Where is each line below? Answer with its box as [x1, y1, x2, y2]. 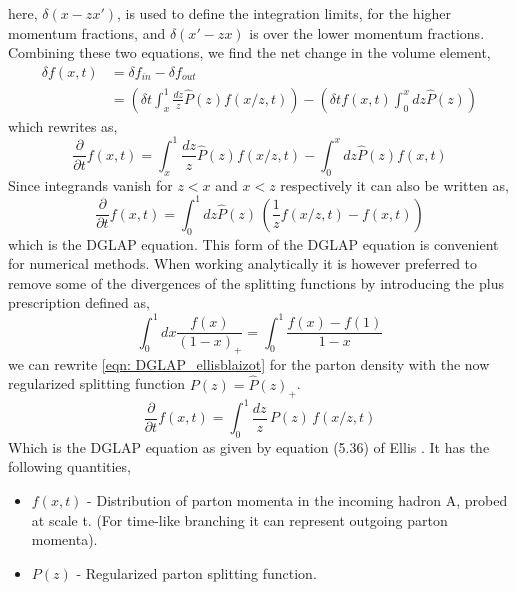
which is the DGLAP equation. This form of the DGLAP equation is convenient [8, 233, 499, 254]
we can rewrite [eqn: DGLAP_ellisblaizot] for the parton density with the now [8, 353, 490, 374]
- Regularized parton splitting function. [76, 562, 317, 583]
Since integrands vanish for [8, 174, 173, 195]
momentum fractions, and [8, 22, 166, 43]
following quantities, [8, 456, 131, 477]
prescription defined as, [8, 292, 150, 313]
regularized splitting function [8, 373, 186, 394]
